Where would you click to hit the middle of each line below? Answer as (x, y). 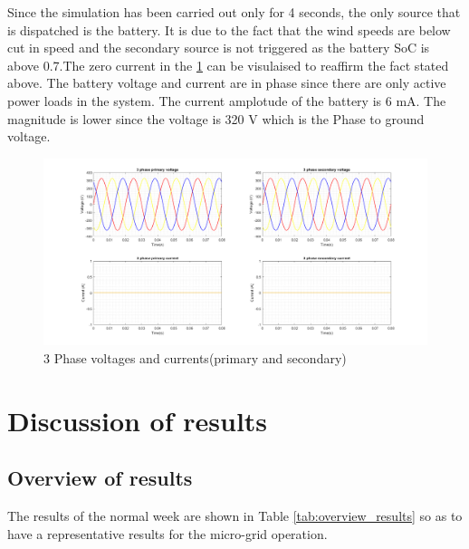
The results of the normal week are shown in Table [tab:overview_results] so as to (235, 516)
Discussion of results (138, 420)
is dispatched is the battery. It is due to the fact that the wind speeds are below (229, 29)
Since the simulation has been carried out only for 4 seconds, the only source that (234, 12)
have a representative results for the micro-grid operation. (167, 533)
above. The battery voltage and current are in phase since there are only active (227, 83)
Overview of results (100, 478)
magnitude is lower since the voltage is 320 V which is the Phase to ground (216, 118)
